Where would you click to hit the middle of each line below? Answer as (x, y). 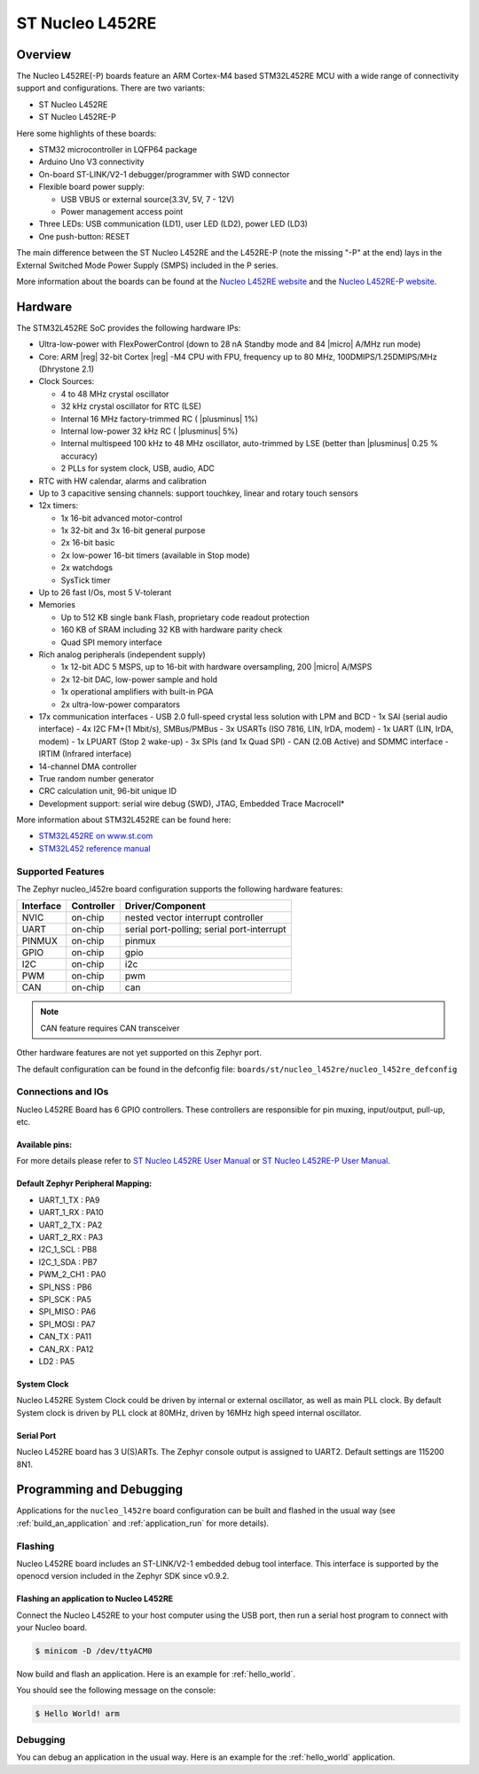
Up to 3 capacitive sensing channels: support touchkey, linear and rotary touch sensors (198, 493)
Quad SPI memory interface (112, 642)
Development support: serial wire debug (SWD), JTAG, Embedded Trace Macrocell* (192, 804)
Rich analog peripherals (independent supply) (122, 654)
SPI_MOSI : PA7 (67, 1324)
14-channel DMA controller (88, 766)
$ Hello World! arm (77, 1714)
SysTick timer (86, 580)
